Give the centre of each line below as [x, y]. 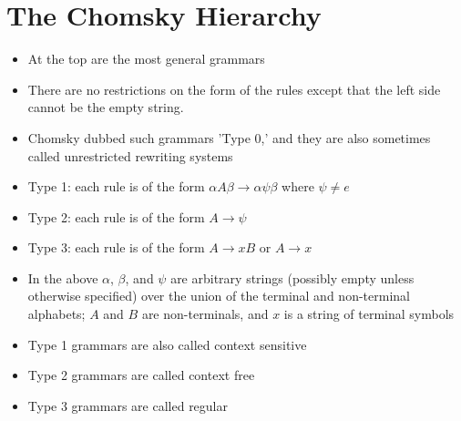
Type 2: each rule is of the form [116, 216]
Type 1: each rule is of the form [116, 186]
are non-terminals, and [205, 314]
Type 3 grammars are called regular [128, 405]
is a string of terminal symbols [369, 314]
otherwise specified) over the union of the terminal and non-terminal [219, 296]
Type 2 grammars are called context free [141, 375]
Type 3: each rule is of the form [116, 247]
